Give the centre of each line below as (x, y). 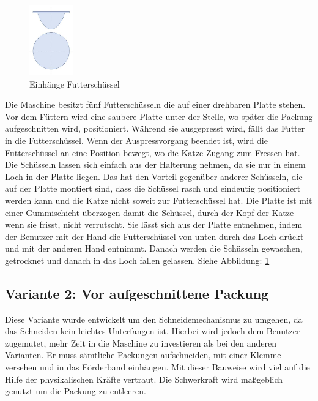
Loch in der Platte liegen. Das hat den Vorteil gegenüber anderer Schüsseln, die (154, 176)
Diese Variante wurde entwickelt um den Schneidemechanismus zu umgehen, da (154, 319)
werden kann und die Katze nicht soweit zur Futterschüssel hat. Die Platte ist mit (159, 200)
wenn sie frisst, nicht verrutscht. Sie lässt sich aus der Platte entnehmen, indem (154, 224)
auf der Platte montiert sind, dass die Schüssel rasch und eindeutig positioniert (153, 188)
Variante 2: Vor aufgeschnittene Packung (137, 293)
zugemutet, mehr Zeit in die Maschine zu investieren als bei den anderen (141, 343)
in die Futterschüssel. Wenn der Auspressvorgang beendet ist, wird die (136, 140)
